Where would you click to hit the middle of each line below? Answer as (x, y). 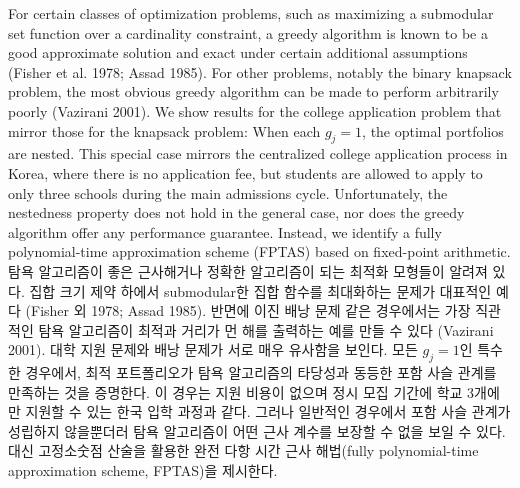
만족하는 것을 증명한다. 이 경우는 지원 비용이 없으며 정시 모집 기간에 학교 (235, 391)
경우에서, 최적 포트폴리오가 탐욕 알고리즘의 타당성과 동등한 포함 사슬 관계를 (261, 372)
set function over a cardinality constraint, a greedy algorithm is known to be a (248, 32)
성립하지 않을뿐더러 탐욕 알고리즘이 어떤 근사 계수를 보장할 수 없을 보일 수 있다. (257, 430)
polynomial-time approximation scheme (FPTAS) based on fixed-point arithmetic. (259, 251)
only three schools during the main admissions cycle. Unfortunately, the (228, 192)
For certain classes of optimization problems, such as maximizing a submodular (251, 13)
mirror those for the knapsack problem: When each (164, 130)
